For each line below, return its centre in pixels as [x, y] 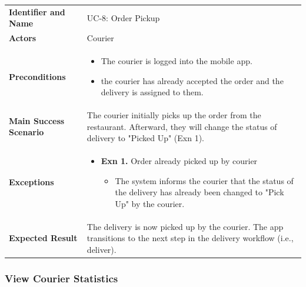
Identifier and [37, 11]
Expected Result [43, 238]
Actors [23, 38]
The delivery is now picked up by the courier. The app [185, 226]
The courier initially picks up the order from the [174, 115]
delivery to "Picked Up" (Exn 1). [145, 138]
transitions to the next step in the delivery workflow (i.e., [190, 238]
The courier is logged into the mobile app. [177, 61]
